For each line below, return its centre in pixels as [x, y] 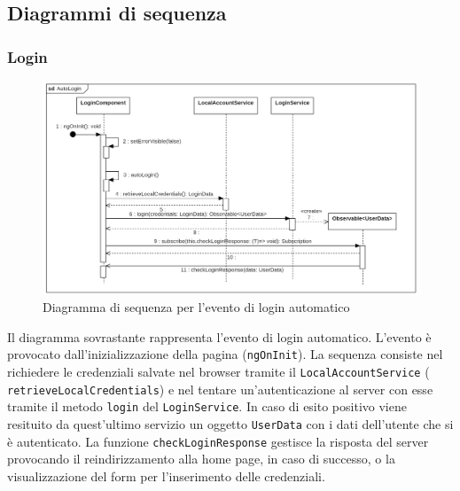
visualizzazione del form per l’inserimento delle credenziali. [166, 475]
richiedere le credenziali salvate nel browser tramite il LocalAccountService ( [218, 371]
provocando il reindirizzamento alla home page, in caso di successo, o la [201, 459]
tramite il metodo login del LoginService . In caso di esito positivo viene [207, 406]
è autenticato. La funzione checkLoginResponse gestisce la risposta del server [218, 441]
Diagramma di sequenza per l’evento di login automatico [196, 307]
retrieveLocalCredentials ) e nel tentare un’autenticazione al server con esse [220, 389]
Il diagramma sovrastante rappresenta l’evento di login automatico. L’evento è [219, 336]
